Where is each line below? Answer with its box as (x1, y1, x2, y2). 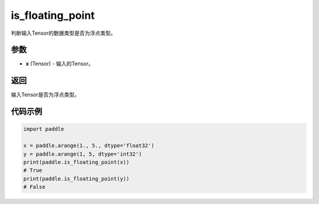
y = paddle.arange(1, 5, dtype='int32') (23, 150, 142, 157)
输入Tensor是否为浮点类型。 (11, 91, 80, 98)
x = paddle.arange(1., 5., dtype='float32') (23, 142, 155, 149)
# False (23, 183, 45, 190)
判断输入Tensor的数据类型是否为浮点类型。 (11, 29, 116, 37)
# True (23, 167, 43, 174)
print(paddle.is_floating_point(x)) (23, 159, 130, 165)
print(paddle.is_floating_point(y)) (23, 175, 130, 182)
